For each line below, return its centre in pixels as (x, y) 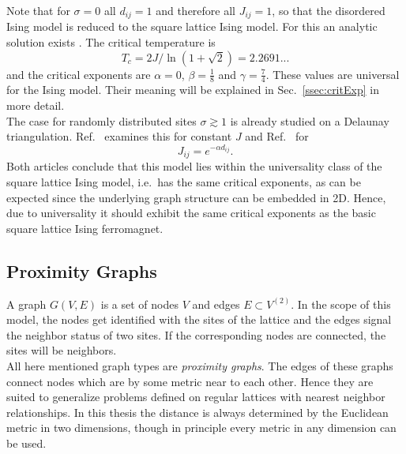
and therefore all (196, 10)
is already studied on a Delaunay (310, 120)
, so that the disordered (329, 10)
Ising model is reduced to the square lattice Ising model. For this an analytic (192, 26)
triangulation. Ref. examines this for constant (119, 136)
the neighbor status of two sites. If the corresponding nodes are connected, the (196, 334)
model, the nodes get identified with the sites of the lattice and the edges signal (199, 319)
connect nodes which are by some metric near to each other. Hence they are (190, 381)
